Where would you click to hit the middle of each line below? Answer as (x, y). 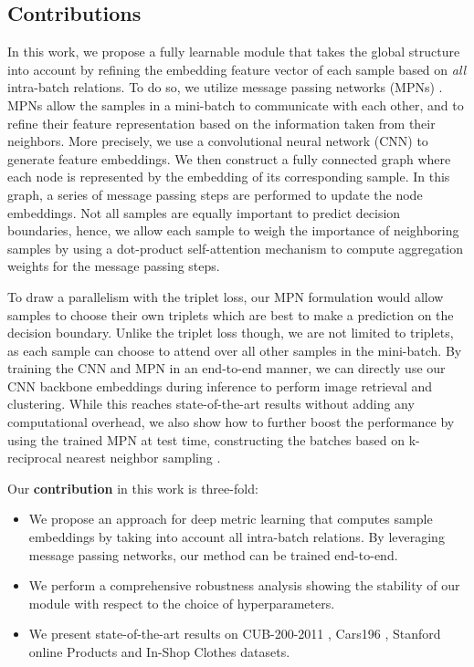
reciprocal (35, 458)
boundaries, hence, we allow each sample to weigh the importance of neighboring (233, 230)
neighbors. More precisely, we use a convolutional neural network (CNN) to (218, 141)
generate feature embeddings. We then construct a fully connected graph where (229, 158)
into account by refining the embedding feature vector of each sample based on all (237, 69)
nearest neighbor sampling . (143, 458)
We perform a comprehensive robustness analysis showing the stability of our (244, 585)
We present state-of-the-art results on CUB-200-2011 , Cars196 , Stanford (235, 634)
